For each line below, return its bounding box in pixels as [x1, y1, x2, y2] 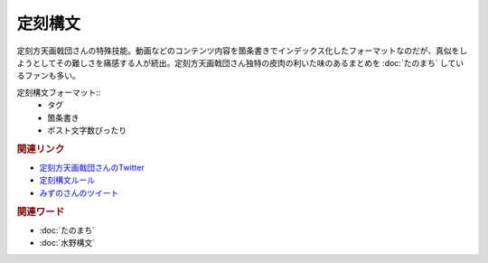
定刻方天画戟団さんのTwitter [39, 162, 145, 173]
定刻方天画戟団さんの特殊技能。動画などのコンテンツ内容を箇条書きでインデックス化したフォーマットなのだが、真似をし [16, 45, 468, 56]
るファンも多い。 [16, 70, 80, 81]
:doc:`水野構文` [39, 238, 96, 249]
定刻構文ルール [39, 174, 95, 185]
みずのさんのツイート [39, 187, 119, 198]
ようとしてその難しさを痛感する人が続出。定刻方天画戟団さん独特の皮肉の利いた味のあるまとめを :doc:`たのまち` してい [16, 57, 465, 68]
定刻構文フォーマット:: [16, 87, 101, 98]
